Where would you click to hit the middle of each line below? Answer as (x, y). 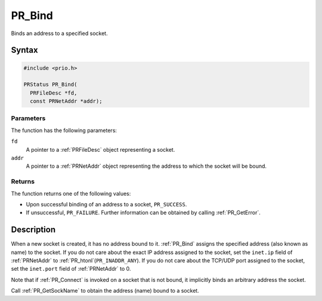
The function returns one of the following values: (71, 193)
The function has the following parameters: (64, 130)
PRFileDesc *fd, (54, 93)
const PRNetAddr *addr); (66, 101)
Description (33, 230)
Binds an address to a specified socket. (59, 33)
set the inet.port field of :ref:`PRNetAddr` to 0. (71, 269)
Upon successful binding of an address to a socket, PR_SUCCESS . (106, 204)
